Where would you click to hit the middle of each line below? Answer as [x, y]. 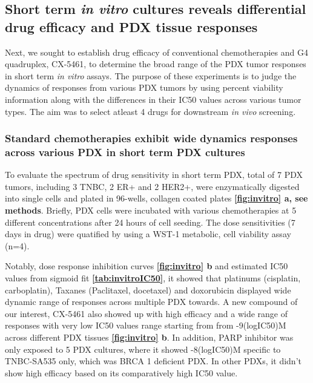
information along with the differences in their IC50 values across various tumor [153, 99]
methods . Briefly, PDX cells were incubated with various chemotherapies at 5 [151, 210]
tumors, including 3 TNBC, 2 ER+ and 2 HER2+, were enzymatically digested [152, 186]
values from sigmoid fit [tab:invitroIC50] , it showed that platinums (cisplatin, [153, 278]
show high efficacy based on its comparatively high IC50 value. [121, 372]
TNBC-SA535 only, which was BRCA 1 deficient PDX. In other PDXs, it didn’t [153, 361]
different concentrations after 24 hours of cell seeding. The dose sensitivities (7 [150, 222]
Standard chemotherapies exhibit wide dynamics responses [151, 138]
